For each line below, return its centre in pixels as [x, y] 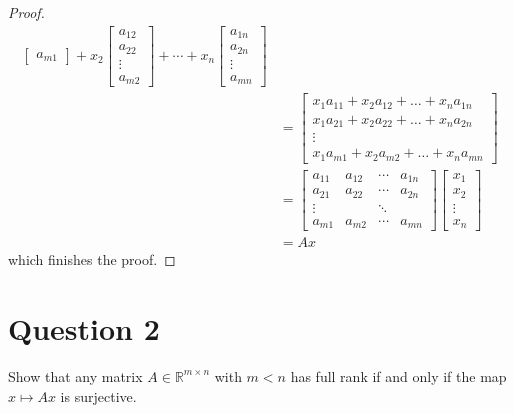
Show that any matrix [75, 375]
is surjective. [98, 395]
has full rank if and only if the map [398, 375]
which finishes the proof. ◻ [92, 259]
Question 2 [84, 328]
